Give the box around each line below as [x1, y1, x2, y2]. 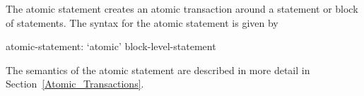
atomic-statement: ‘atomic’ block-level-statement [6, 39, 216, 54]
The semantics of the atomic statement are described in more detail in [6, 62, 310, 77]
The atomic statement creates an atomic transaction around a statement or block [6, 1, 358, 16]
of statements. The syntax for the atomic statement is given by [6, 15, 278, 30]
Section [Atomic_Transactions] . [6, 76, 144, 91]
